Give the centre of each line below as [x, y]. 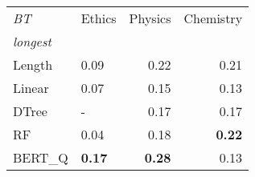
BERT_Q [41, 157]
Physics [150, 18]
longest [32, 41]
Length [33, 64]
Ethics [99, 18]
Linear [31, 88]
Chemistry [213, 18]
